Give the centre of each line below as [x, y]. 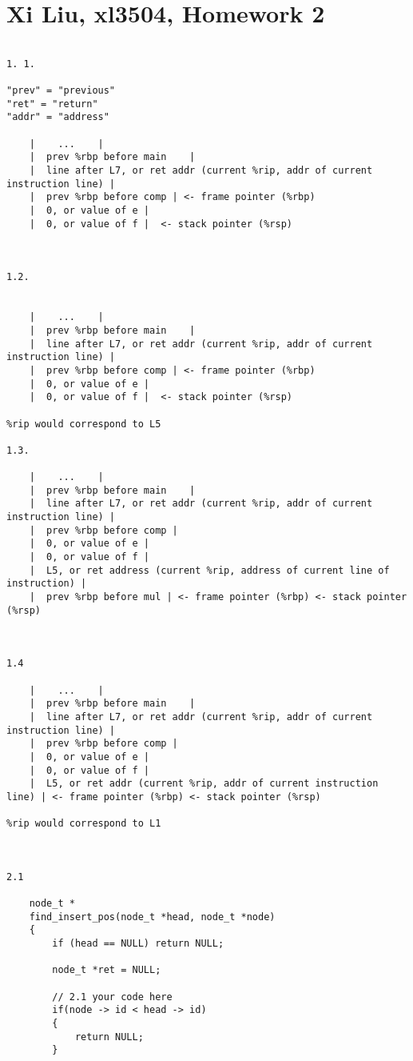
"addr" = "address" [58, 117]
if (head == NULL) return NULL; [138, 944]
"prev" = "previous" [61, 91]
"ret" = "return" [52, 104]
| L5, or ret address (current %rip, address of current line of [209, 570]
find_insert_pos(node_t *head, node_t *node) [152, 917]
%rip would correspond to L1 [84, 824]
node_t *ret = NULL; [107, 970]
